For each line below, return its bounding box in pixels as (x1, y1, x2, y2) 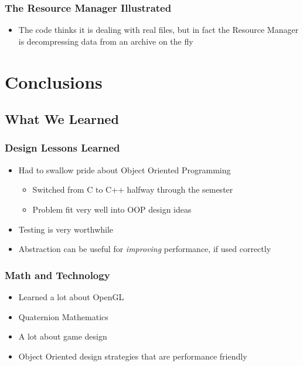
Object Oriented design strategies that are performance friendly (18, 350, 247, 362)
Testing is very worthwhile (18, 223, 114, 235)
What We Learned (5, 110, 119, 128)
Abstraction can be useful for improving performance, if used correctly (18, 243, 271, 255)
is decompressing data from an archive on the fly (18, 35, 193, 47)
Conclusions (5, 69, 103, 93)
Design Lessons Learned (5, 140, 120, 155)
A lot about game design (18, 330, 107, 343)
